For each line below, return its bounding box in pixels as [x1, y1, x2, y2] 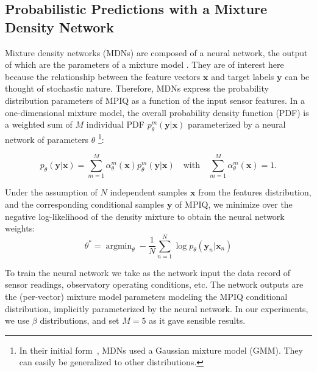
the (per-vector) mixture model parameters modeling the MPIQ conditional [5, 290, 288, 303]
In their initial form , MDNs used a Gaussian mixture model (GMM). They [19, 343, 303, 356]
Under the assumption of [5, 186, 98, 199]
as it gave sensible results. [149, 314, 246, 327]
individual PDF [86, 118, 144, 131]
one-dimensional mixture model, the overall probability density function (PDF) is [5, 106, 309, 119]
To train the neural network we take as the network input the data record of [5, 266, 291, 279]
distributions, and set [40, 314, 119, 327]
